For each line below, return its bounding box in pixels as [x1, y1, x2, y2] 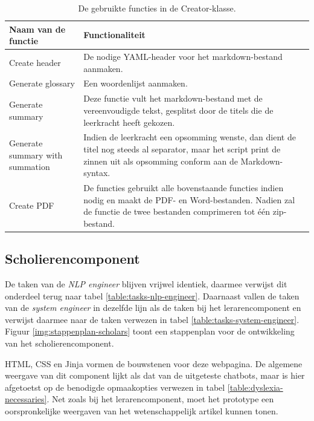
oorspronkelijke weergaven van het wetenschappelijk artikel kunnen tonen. [5, 404, 278, 417]
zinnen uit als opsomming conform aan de [83, 154, 238, 167]
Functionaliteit [83, 28, 146, 41]
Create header [9, 56, 61, 68]
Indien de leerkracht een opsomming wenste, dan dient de [83, 131, 296, 143]
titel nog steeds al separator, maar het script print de [83, 142, 281, 155]
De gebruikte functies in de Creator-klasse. [78, 2, 236, 14]
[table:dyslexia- [227, 380, 283, 393]
